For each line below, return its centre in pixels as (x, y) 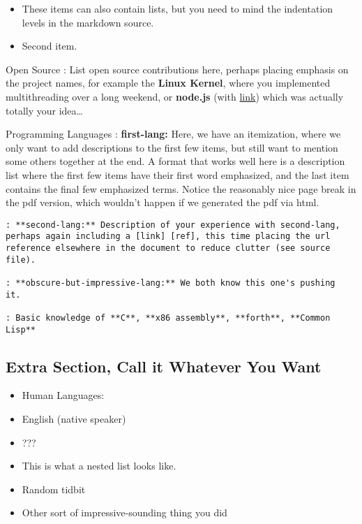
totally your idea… (44, 110)
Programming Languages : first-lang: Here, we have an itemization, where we (173, 134)
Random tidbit (54, 489)
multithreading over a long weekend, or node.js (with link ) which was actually (175, 96)
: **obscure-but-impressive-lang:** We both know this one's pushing (171, 283)
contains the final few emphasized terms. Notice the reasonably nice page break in (181, 188)
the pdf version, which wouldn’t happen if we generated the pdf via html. (163, 202)
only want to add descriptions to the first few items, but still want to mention (172, 147)
